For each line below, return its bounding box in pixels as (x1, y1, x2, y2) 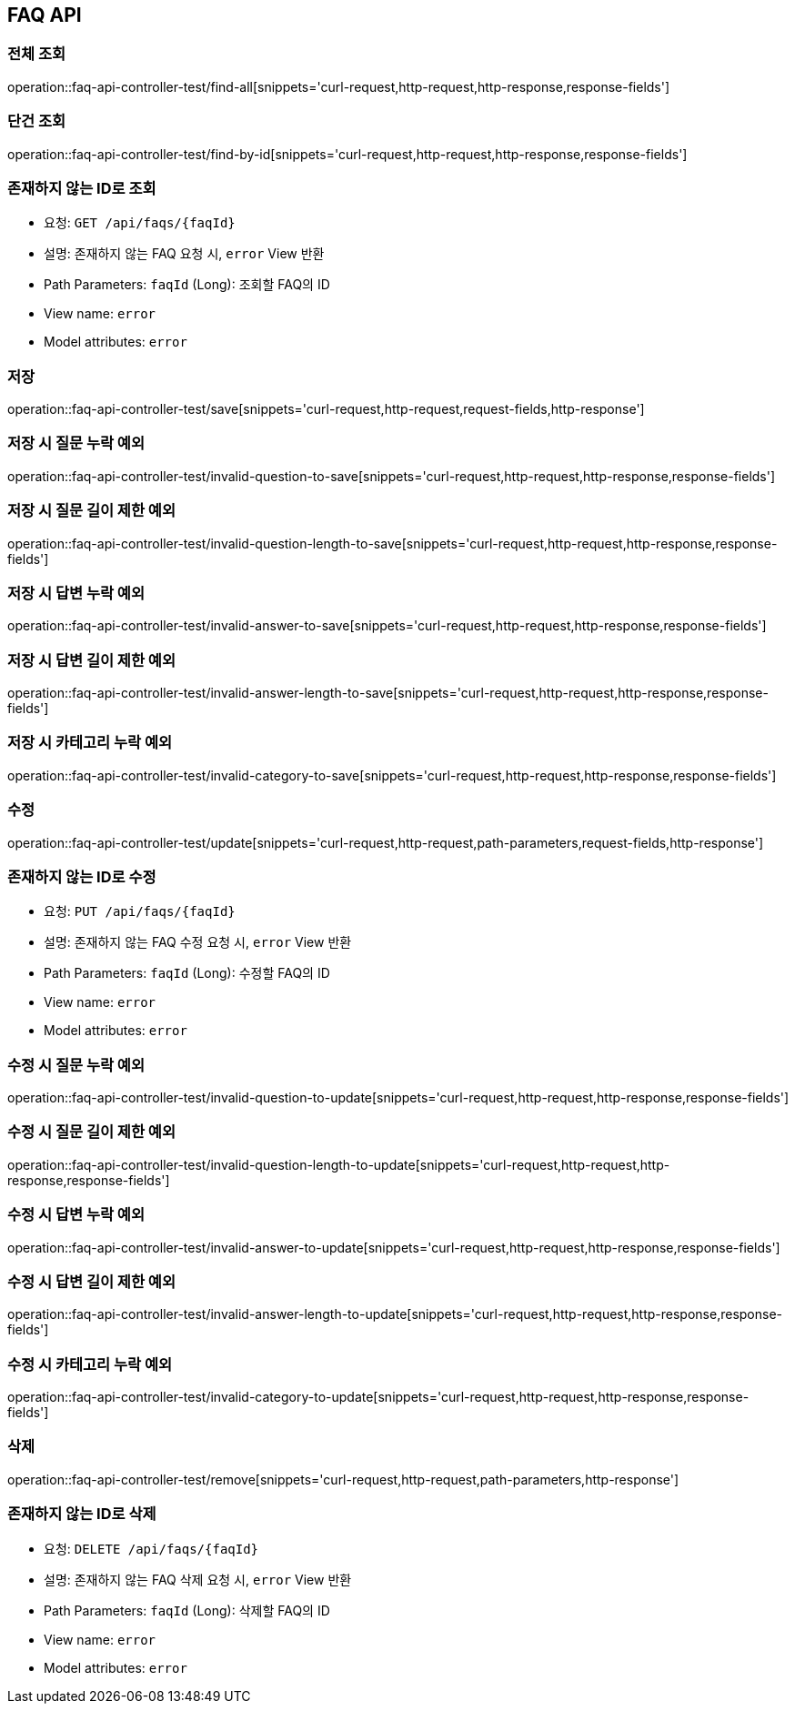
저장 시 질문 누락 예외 (7, 434, 145, 453)
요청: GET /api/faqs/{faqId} (44, 215, 236, 231)
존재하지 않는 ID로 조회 (7, 178, 156, 197)
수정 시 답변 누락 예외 (7, 1205, 145, 1224)
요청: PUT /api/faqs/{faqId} (44, 903, 236, 920)
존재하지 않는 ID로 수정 (7, 867, 156, 886)
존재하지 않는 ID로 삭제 (7, 1505, 156, 1524)
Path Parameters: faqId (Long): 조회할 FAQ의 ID (44, 277, 330, 293)
